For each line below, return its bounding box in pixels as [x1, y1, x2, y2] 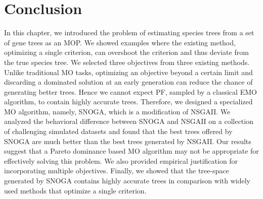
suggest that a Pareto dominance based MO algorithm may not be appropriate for [4, 146, 259, 156]
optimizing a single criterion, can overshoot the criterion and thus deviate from [4, 47, 249, 57]
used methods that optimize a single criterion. [4, 185, 147, 195]
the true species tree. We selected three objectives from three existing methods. [4, 56, 250, 67]
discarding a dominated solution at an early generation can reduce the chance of [4, 77, 253, 87]
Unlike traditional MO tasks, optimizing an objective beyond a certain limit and [4, 67, 253, 77]
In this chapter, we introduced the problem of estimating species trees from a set [4, 27, 254, 38]
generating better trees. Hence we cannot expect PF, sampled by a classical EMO [4, 86, 257, 97]
